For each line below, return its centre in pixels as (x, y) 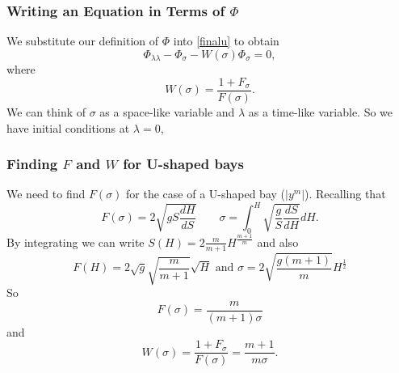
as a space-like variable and (167, 111)
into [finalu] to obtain (226, 41)
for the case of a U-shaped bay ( (206, 194)
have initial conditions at (68, 127)
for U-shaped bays (183, 164)
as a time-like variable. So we (321, 111)
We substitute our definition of (83, 41)
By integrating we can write (76, 242)
